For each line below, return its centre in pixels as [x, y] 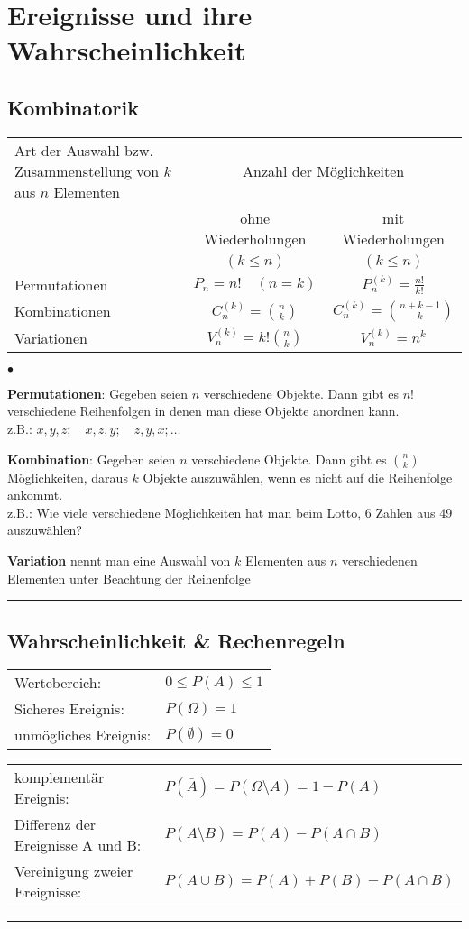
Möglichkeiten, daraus [68, 477]
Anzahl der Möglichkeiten [324, 170]
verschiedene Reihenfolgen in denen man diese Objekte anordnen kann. [203, 411]
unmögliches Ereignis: [83, 735]
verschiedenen [380, 560]
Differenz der [55, 824]
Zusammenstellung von [87, 170]
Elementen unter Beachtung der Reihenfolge [129, 578]
